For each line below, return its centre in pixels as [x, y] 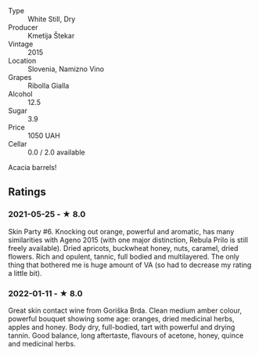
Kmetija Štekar [51, 36]
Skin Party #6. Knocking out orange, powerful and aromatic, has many [121, 231]
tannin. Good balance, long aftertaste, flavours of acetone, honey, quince [126, 335]
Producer [23, 27]
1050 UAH [44, 136]
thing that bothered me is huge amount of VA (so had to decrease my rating [130, 265]
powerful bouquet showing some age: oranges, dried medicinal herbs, [121, 318]
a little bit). [25, 273]
